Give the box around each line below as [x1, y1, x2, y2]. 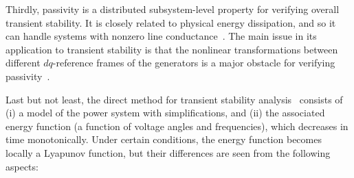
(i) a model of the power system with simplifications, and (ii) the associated [5, 105, 325, 120]
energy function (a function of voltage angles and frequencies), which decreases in [5, 118, 349, 133]
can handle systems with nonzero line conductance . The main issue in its [5, 29, 317, 43]
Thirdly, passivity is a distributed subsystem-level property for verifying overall [5, 2, 340, 16]
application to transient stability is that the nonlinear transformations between [5, 42, 338, 56]
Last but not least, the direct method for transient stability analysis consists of [5, 92, 343, 106]
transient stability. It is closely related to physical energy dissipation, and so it [5, 15, 336, 29]
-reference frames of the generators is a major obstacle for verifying [52, 55, 335, 70]
